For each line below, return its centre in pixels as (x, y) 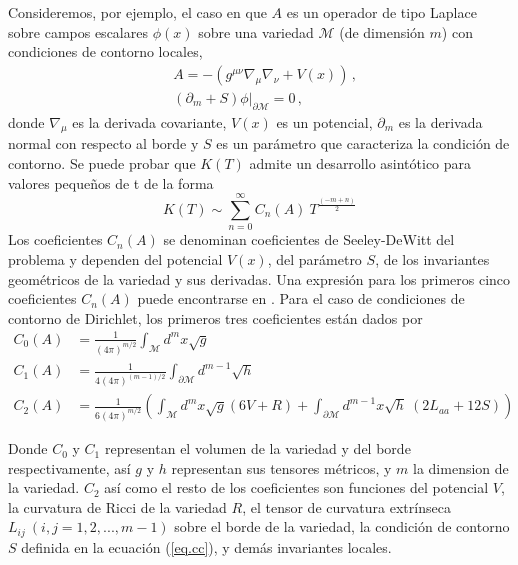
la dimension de (461, 467)
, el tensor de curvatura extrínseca (346, 506)
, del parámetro (314, 258)
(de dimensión (382, 31)
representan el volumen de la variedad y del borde (257, 448)
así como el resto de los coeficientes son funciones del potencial (296, 487)
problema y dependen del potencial (115, 258)
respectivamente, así (69, 467)
